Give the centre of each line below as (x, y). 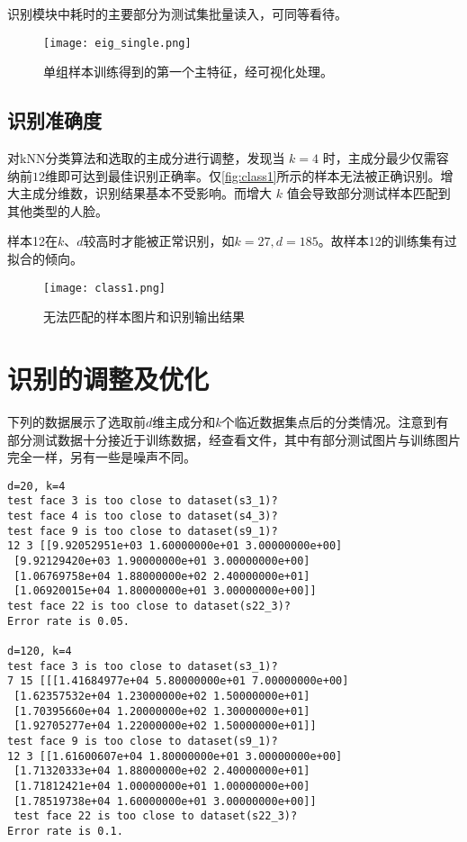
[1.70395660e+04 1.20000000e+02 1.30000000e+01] (162, 711)
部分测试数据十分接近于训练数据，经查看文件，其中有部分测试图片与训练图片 (234, 439)
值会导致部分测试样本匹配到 (368, 193)
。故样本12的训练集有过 (387, 241)
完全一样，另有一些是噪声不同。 (102, 457)
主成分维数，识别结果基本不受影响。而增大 (145, 193)
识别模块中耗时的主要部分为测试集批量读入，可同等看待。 (177, 14)
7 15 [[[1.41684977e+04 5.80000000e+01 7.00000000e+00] (178, 681)
